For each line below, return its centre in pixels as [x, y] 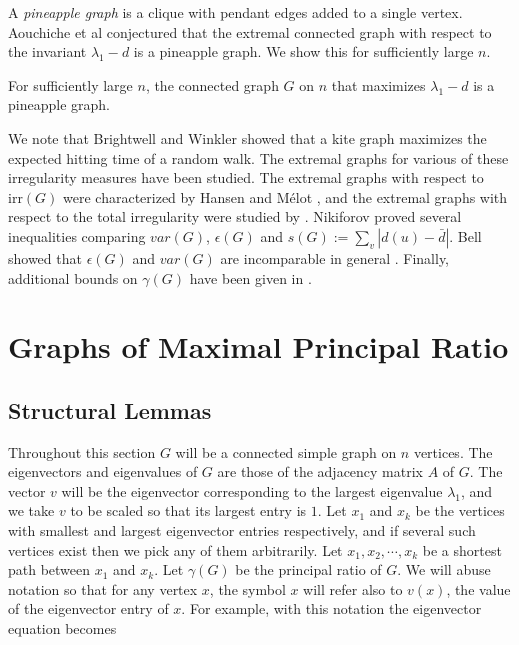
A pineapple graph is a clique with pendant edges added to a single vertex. [235, 12]
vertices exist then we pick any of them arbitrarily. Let [175, 549]
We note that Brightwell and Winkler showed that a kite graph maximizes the [247, 137]
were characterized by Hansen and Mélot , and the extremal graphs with [285, 196]
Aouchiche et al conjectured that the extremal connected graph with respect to [250, 31]
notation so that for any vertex [103, 588]
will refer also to [353, 588]
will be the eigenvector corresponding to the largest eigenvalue [252, 490]
